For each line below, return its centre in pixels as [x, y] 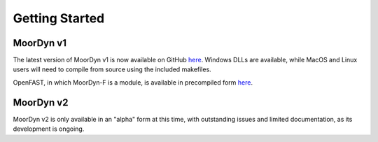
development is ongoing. [49, 129]
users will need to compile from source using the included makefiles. [112, 69]
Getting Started [59, 18]
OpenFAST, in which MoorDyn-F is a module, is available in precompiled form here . [133, 82]
